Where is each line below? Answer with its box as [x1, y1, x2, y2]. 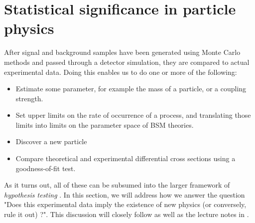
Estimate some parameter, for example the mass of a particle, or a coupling [15, 83, 247, 94]
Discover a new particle [15, 136, 87, 147]
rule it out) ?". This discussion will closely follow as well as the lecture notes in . [4, 209, 249, 220]
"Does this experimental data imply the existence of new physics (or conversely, [4, 199, 247, 210]
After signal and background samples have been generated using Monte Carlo [4, 47, 241, 57]
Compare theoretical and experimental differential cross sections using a [15, 153, 236, 164]
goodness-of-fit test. [15, 163, 76, 173]
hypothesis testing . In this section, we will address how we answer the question [4, 189, 245, 200]
